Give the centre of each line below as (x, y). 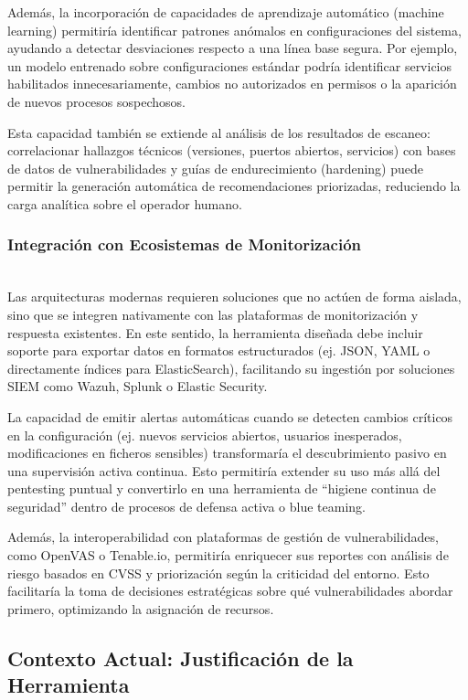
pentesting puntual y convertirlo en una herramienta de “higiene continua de (222, 488)
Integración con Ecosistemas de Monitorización (185, 244)
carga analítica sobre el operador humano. (125, 203)
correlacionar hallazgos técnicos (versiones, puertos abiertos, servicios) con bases (232, 150)
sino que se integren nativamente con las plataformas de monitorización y (213, 314)
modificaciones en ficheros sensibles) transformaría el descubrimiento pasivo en (227, 453)
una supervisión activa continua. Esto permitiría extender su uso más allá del (224, 470)
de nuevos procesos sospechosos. (96, 101)
